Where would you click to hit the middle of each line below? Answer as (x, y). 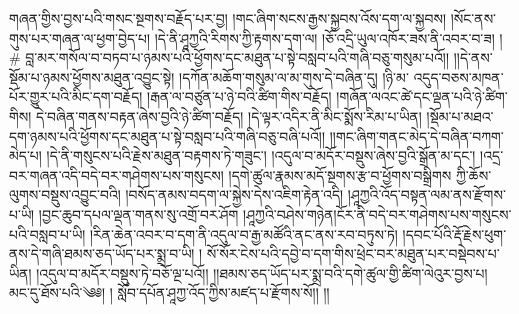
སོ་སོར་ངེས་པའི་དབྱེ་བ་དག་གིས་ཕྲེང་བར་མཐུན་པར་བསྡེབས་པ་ (353, 253)
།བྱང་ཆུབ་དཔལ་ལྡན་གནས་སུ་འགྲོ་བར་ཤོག (138, 213)
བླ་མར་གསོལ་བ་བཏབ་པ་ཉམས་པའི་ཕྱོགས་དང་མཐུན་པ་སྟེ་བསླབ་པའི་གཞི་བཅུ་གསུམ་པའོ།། (237, 57)
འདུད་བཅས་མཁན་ (458, 76)
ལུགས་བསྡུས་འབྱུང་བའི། (65, 194)
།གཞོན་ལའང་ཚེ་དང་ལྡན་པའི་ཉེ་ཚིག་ (422, 96)
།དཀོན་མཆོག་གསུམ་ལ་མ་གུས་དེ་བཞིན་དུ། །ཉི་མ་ (294, 76)
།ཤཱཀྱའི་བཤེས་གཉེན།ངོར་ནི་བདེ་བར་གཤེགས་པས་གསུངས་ (377, 213)
